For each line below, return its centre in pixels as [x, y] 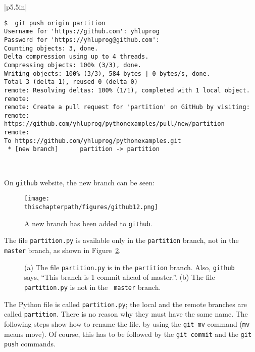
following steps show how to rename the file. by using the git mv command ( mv [127, 323]
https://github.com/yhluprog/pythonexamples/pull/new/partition [114, 124]
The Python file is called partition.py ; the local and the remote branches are [126, 304]
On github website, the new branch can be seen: [79, 182]
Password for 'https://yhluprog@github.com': [82, 40]
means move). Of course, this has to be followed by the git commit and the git [128, 334]
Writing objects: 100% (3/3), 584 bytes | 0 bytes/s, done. [107, 73]
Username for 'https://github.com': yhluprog [82, 32]
